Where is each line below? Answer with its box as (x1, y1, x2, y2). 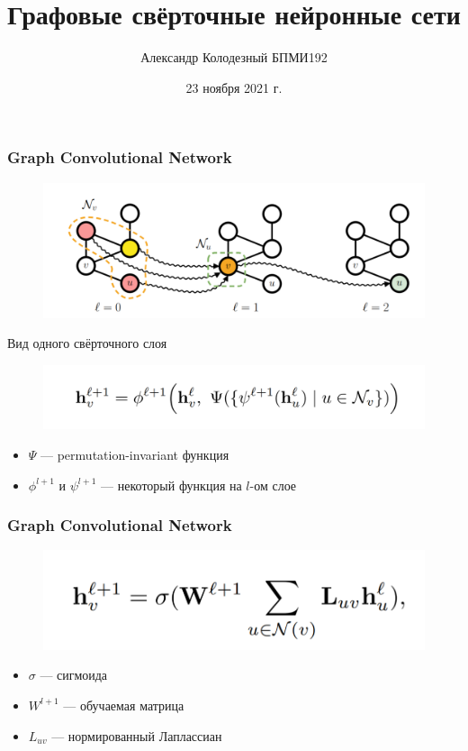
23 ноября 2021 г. (185, 78, 283, 96)
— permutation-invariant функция (40, 444, 229, 463)
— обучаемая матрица (63, 695, 184, 714)
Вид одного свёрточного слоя (7, 334, 167, 353)
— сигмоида (40, 665, 108, 684)
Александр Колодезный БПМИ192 (140, 48, 328, 67)
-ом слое (249, 475, 297, 494)
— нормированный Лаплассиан (51, 726, 222, 745)
